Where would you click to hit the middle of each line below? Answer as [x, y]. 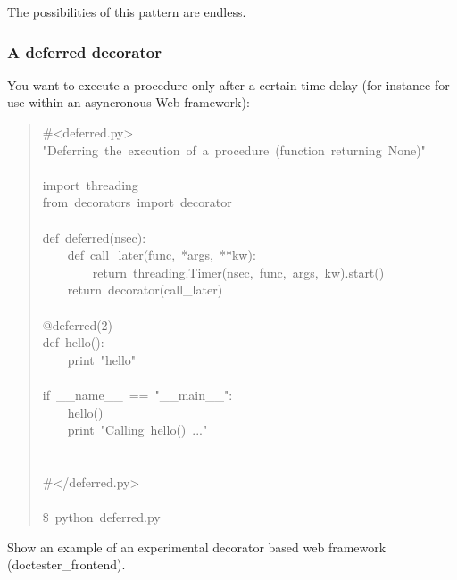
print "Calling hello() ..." [137, 430]
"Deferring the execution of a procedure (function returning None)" [234, 149]
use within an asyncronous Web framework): [129, 102]
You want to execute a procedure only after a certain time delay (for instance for [228, 84]
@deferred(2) [78, 324]
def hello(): [73, 342]
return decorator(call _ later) [145, 290]
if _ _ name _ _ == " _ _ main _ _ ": [137, 394]
